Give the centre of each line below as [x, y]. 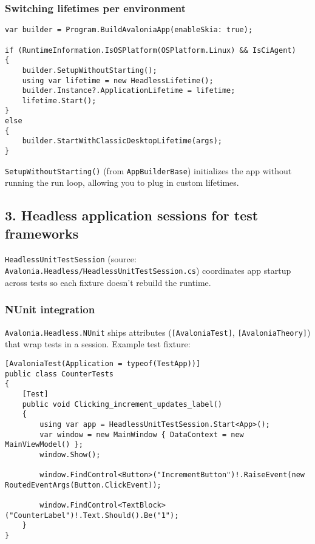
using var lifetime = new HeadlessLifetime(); [118, 80]
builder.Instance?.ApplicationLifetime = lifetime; [129, 91]
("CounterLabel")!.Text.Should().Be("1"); [92, 515]
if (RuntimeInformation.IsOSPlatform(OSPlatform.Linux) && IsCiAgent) [151, 50]
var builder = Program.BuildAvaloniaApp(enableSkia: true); [129, 30]
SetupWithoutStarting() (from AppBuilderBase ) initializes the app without [148, 170]
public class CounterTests [59, 374]
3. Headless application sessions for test [132, 215]
